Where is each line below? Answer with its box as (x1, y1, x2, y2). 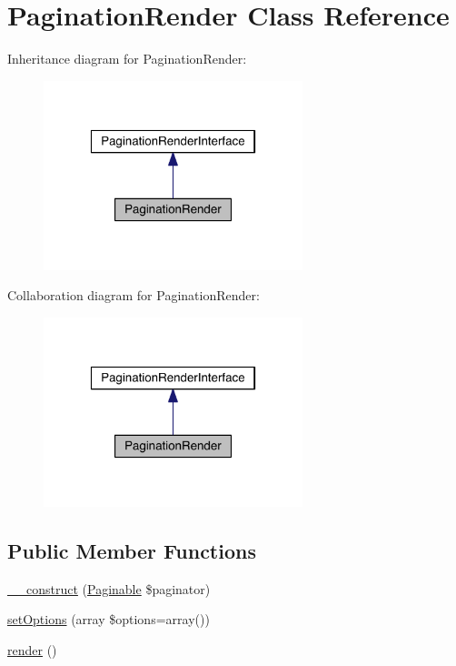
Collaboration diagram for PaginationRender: (7, 286, 260, 305)
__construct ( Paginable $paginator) (7, 579, 211, 598)
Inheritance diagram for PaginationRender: (7, 49, 247, 68)
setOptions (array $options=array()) (7, 610, 210, 629)
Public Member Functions (7, 536, 256, 564)
